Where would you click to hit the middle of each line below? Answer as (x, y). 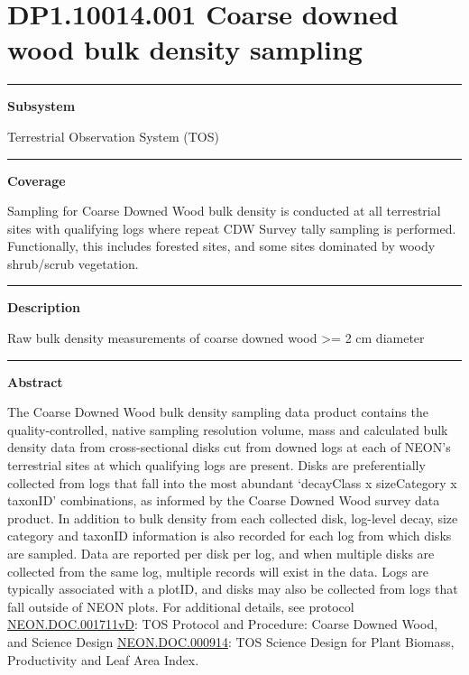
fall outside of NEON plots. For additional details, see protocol (181, 606)
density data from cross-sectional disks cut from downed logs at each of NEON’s (229, 447)
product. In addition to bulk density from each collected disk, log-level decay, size (233, 518)
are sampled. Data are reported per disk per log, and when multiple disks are (221, 553)
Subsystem (41, 106)
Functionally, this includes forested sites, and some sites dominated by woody (221, 246)
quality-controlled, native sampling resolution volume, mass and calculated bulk (228, 429)
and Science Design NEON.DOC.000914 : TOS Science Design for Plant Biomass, (231, 641)
